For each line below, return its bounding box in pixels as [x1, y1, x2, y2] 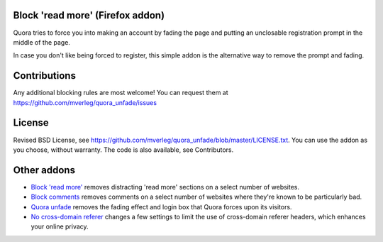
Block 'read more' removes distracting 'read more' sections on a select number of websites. [30, 182, 300, 191]
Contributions [13, 70, 76, 82]
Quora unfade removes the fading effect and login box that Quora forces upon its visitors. [30, 202, 292, 211]
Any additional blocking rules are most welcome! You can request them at [13, 89, 228, 97]
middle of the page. [13, 38, 71, 46]
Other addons [13, 164, 76, 176]
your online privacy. [30, 222, 89, 231]
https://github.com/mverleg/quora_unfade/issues [13, 98, 157, 106]
